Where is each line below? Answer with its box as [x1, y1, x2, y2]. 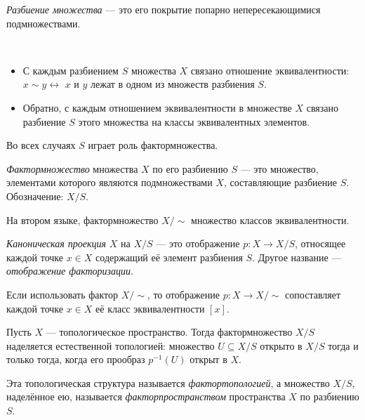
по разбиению [300, 389, 359, 404]
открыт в [190, 352, 227, 367]
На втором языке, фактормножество [6, 212, 159, 227]
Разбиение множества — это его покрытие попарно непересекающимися [6, 2, 321, 16]
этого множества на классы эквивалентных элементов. [78, 114, 310, 129]
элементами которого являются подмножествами [6, 175, 213, 190]
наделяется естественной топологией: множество [6, 338, 215, 353]
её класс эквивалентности [95, 301, 205, 315]
